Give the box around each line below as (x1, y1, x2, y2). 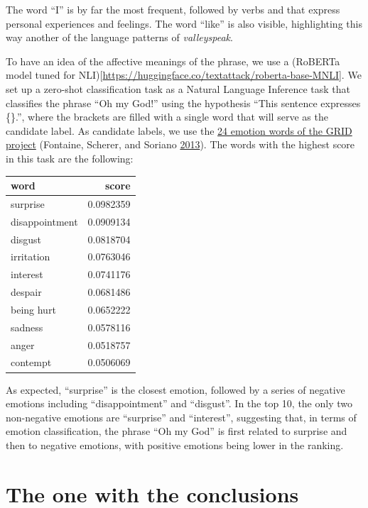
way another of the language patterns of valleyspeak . (6, 30, 233, 45)
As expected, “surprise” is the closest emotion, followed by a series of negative (6, 382, 345, 397)
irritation (11, 249, 50, 264)
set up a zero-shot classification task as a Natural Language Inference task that (6, 81, 350, 96)
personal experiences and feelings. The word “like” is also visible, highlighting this (6, 16, 362, 31)
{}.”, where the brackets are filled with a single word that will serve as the (6, 109, 328, 124)
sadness (11, 319, 43, 334)
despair (11, 285, 42, 299)
